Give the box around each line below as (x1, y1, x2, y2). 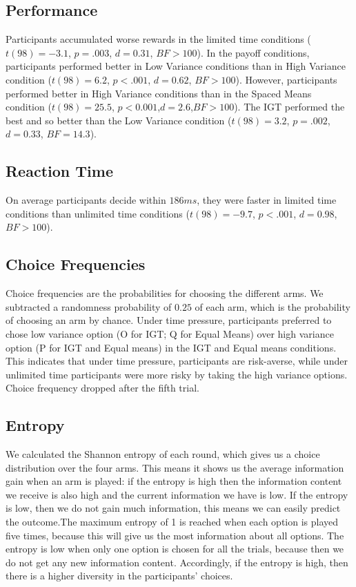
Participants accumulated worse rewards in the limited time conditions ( (6, 32, 311, 46)
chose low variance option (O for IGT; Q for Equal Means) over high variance (6, 326, 334, 340)
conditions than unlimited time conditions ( (6, 206, 190, 220)
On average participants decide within (6, 193, 166, 207)
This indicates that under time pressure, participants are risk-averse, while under (6, 354, 348, 368)
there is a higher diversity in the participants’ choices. (6, 568, 233, 583)
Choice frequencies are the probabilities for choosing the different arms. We (6, 286, 324, 300)
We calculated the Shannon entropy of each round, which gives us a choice (6, 447, 320, 461)
